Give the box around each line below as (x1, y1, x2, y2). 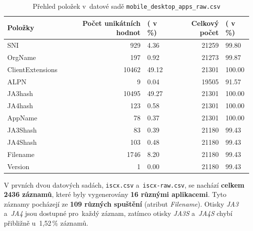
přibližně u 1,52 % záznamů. (4, 218, 89, 228)
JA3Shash (7, 125, 37, 135)
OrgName (7, 52, 36, 62)
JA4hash (7, 100, 33, 111)
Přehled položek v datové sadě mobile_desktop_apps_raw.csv (33, 1, 220, 11)
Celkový (191, 18, 219, 28)
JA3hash (7, 88, 33, 98)
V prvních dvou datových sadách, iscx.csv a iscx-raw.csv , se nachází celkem (4, 179, 245, 190)
